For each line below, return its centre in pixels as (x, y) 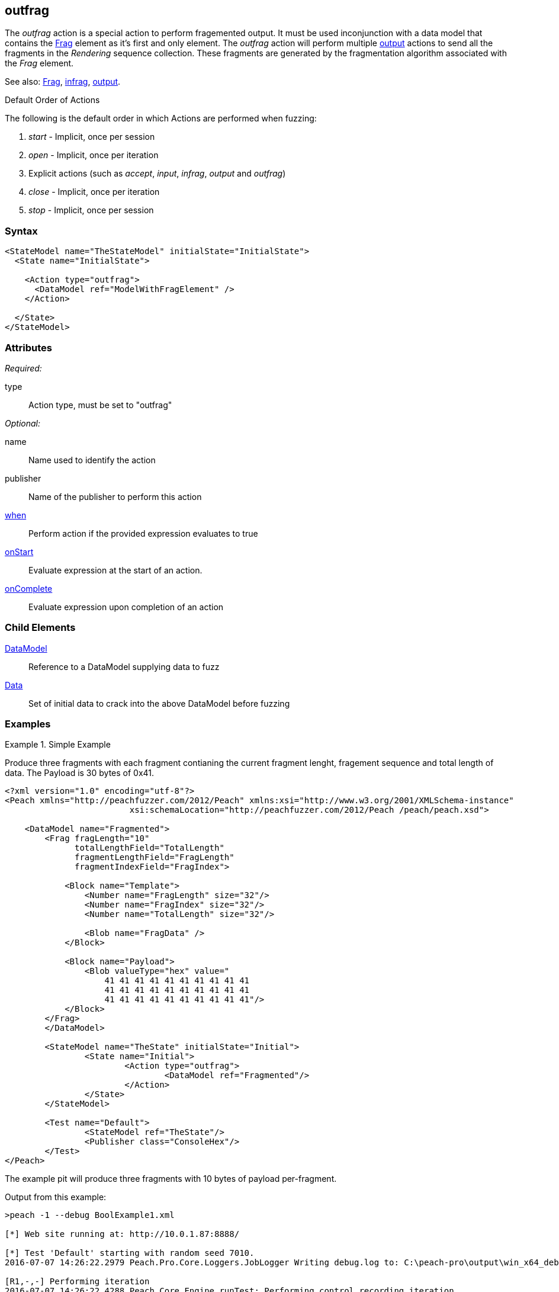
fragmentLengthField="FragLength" (155, 857)
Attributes (28, 347)
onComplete (29, 588)
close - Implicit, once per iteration (94, 192)
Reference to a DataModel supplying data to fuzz (124, 666)
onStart (19, 552)
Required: (23, 368)
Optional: (23, 423)
